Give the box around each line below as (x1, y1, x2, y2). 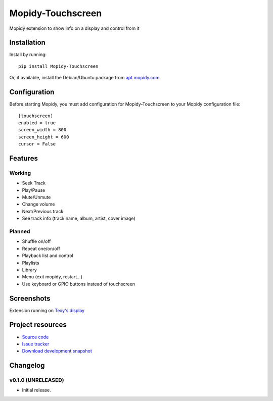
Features (9, 154, 38, 163)
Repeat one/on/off (22, 245, 61, 252)
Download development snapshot (22, 348, 92, 354)
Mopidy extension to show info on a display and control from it (9, 25, 140, 31)
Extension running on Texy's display (9, 307, 85, 313)
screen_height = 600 (18, 134, 69, 140)
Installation (9, 38, 45, 47)
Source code (22, 334, 49, 340)
